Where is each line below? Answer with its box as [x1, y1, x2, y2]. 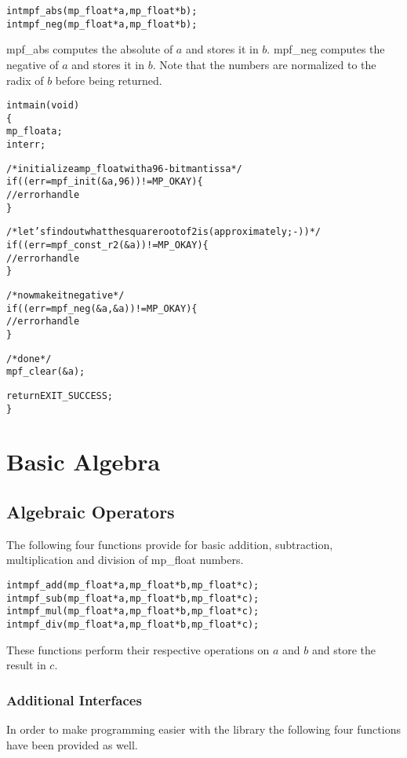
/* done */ [6, 353, 52, 364]
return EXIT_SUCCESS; [6, 390, 114, 401]
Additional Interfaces [6, 690, 142, 709]
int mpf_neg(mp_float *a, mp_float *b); [6, 18, 198, 30]
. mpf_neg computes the [267, 41, 385, 57]
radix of [6, 71, 44, 88]
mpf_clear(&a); [6, 366, 85, 378]
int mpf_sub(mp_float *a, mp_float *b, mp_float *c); [6, 592, 260, 604]
